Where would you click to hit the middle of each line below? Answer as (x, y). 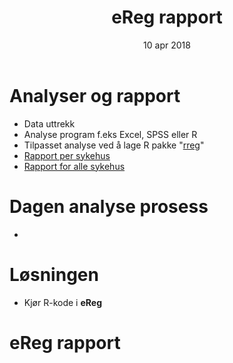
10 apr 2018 (167, 45)
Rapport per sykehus (67, 155)
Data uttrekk (49, 123)
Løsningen (54, 274)
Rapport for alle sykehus (74, 166)
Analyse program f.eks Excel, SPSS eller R (110, 134)
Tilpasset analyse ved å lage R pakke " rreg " (114, 145)
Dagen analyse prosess (109, 206)
